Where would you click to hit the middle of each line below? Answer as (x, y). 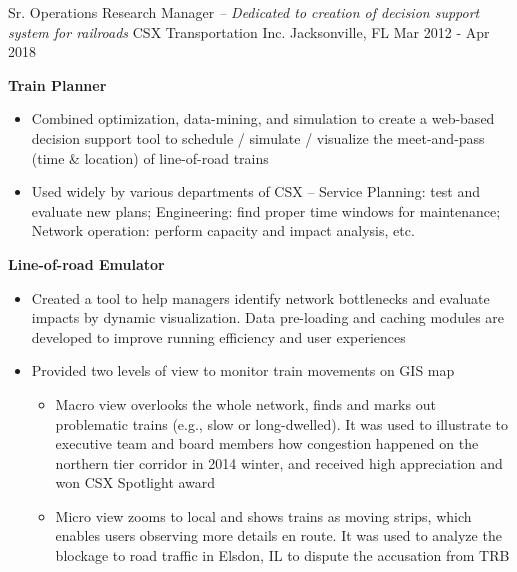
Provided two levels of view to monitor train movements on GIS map (243, 370)
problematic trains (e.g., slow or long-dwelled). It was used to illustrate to (282, 423)
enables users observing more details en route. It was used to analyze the (278, 535)
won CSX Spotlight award (135, 482)
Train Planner (57, 84)
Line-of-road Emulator (86, 263)
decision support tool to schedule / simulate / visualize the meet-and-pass (258, 137)
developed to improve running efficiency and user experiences (218, 336)
